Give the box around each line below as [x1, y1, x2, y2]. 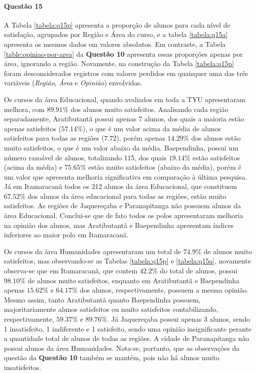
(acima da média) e [4, 162, 63, 172]
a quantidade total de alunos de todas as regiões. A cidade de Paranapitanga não [4, 333, 249, 343]
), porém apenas [116, 133, 165, 143]
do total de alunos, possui [160, 265, 238, 276]
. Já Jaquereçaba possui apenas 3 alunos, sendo [107, 314, 250, 324]
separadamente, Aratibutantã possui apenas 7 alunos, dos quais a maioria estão [4, 113, 244, 124]
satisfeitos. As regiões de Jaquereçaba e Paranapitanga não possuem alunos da [4, 200, 241, 211]
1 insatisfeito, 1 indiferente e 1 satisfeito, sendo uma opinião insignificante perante [4, 323, 252, 334]
